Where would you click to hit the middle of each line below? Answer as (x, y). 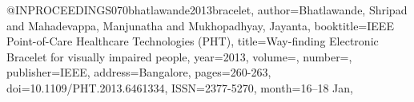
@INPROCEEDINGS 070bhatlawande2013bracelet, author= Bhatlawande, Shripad (207, 10)
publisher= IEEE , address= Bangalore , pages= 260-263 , (139, 72)
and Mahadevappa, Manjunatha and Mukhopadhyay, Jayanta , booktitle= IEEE (200, 25)
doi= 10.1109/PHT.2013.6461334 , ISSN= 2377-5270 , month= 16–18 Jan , (180, 87)
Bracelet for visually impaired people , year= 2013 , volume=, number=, (179, 56)
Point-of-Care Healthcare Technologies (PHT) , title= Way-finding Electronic (193, 41)
